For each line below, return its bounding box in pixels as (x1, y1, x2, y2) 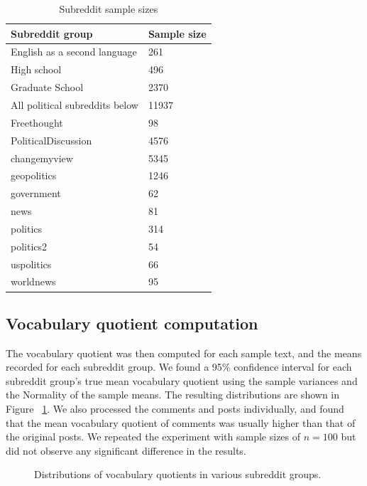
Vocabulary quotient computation (6, 312, 258, 334)
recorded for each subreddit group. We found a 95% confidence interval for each (6, 359, 352, 374)
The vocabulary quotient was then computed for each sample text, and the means (6, 345, 362, 360)
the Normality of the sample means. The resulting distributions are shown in (6, 387, 340, 402)
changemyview (11, 150, 73, 165)
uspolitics (11, 256, 52, 271)
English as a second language (11, 44, 137, 59)
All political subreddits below (11, 97, 138, 112)
